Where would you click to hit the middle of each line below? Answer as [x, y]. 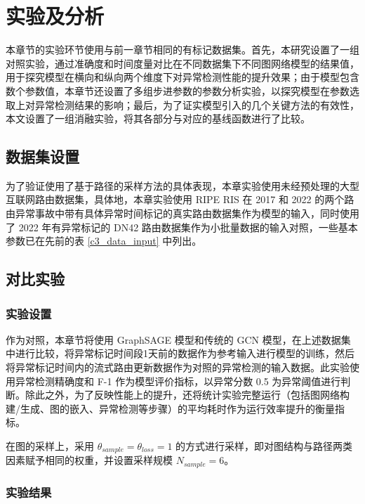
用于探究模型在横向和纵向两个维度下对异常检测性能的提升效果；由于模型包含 [182, 77]
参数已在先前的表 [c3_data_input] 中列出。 [104, 241]
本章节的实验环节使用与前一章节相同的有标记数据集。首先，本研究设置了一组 [182, 50]
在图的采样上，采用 [50, 446]
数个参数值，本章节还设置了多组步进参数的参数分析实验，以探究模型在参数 [178, 90]
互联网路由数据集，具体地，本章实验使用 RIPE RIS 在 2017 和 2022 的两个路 [180, 199]
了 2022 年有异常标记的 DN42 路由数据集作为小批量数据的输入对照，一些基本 [182, 227]
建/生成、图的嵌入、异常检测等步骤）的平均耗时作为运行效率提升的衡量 [170, 408]
